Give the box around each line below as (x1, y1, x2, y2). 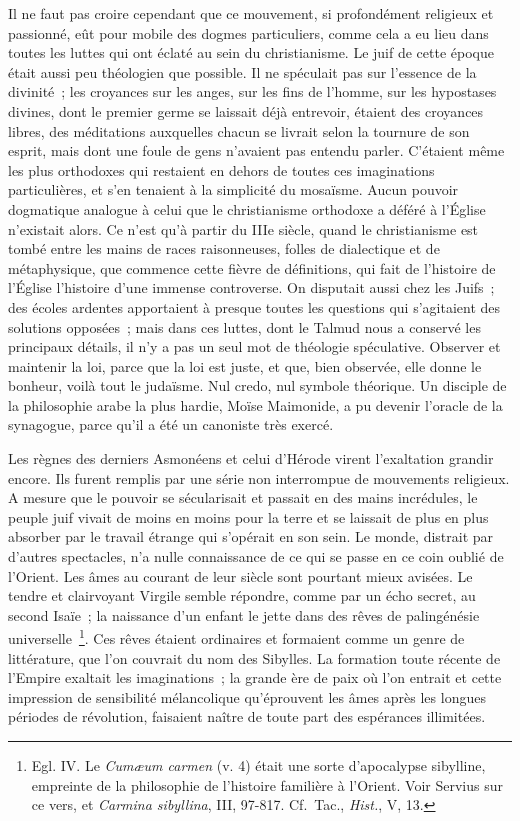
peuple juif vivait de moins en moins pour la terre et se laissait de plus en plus (8, 506, 489, 527)
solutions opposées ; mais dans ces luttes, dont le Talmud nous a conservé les (8, 316, 481, 337)
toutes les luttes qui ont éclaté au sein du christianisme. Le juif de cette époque (8, 42, 494, 63)
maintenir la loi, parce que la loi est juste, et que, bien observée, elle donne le (8, 355, 482, 376)
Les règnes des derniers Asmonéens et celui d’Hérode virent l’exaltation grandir (8, 448, 494, 469)
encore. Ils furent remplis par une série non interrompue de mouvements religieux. (8, 467, 510, 488)
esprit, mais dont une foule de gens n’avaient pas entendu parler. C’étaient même (8, 140, 505, 161)
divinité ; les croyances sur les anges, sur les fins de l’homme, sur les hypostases (8, 81, 497, 102)
